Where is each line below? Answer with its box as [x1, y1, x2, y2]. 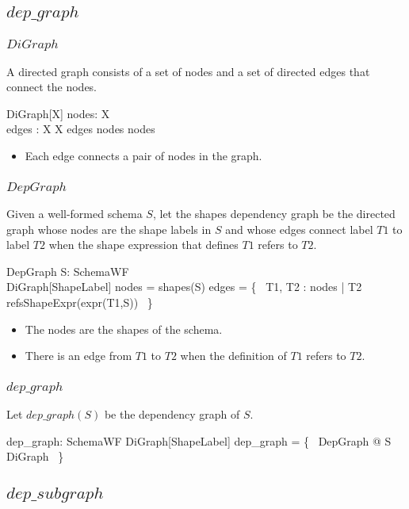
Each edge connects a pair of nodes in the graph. [25, 147, 262, 164]
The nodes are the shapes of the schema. [25, 320, 223, 337]
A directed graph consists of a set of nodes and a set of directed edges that [6, 63, 370, 79]
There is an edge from [25, 347, 132, 364]
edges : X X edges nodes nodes [6, 121, 155, 137]
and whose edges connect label [225, 220, 373, 237]
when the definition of [180, 347, 287, 364]
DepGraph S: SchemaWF [6, 262, 129, 279]
